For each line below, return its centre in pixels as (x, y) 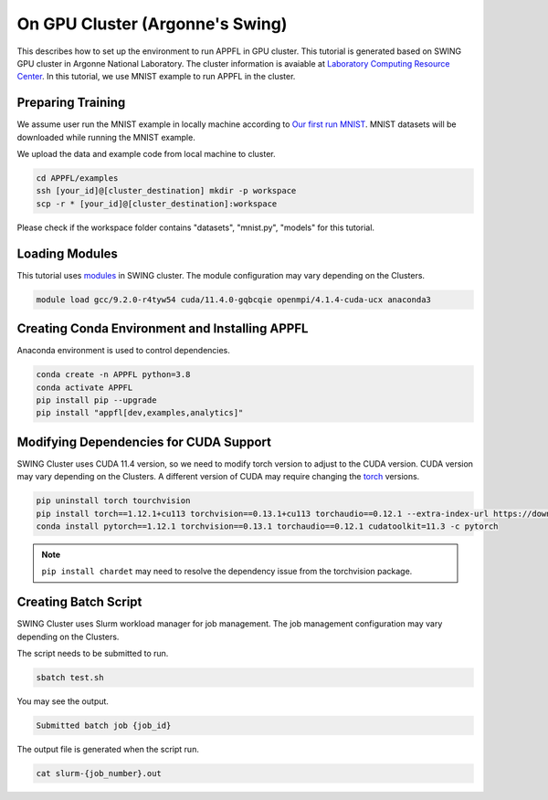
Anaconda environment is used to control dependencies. (123, 351)
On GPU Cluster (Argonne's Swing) (152, 24)
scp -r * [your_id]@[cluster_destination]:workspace (157, 204)
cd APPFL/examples (77, 178)
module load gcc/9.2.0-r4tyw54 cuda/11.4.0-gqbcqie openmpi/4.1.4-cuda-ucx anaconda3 (233, 300)
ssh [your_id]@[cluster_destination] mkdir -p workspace (166, 191)
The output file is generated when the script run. (108, 749)
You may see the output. (63, 701)
